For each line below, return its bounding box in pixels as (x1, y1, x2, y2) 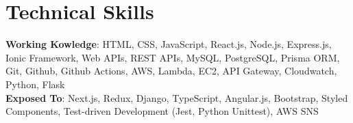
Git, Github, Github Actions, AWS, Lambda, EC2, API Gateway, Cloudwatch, (5, 64, 337, 78)
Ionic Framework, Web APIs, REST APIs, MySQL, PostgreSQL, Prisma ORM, (5, 50, 340, 64)
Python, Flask (5, 77, 65, 91)
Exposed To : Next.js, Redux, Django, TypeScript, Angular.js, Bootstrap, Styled (5, 90, 348, 105)
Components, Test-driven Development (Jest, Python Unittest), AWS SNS (5, 104, 319, 118)
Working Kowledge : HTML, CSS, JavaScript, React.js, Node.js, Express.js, (5, 37, 332, 51)
